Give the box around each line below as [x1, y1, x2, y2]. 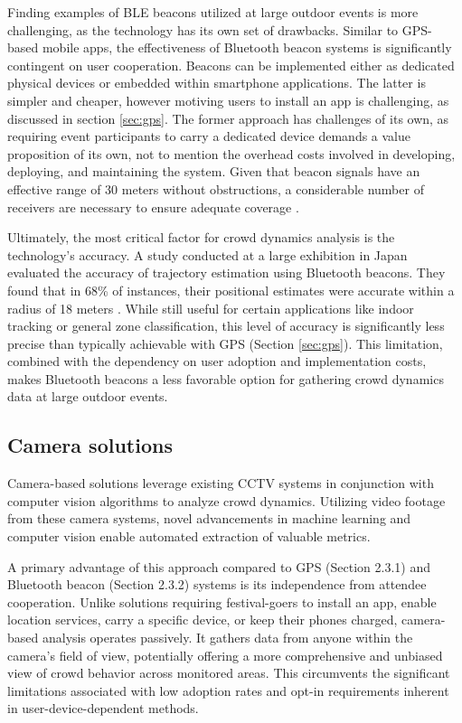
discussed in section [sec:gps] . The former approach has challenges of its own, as [7, 108, 449, 127]
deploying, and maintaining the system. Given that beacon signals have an [7, 162, 420, 181]
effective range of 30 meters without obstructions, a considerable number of [7, 179, 424, 198]
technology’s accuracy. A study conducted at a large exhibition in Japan [7, 245, 408, 264]
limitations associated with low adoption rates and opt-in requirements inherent [7, 681, 449, 700]
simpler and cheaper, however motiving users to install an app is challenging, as [7, 90, 449, 109]
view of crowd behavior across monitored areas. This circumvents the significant [7, 663, 450, 682]
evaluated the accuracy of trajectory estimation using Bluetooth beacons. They [7, 263, 446, 282]
